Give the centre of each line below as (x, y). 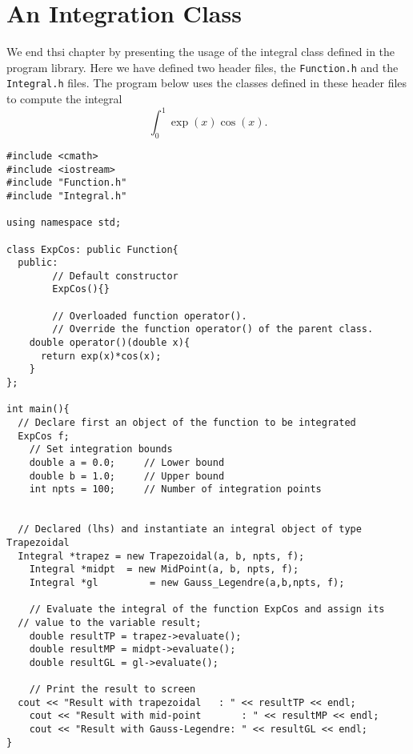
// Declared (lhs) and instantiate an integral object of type (190, 529)
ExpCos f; (44, 436)
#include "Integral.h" (67, 196)
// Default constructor (115, 276)
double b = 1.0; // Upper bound (127, 476)
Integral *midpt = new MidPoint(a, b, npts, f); (164, 570)
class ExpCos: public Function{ (92, 249)
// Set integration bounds (101, 449)
